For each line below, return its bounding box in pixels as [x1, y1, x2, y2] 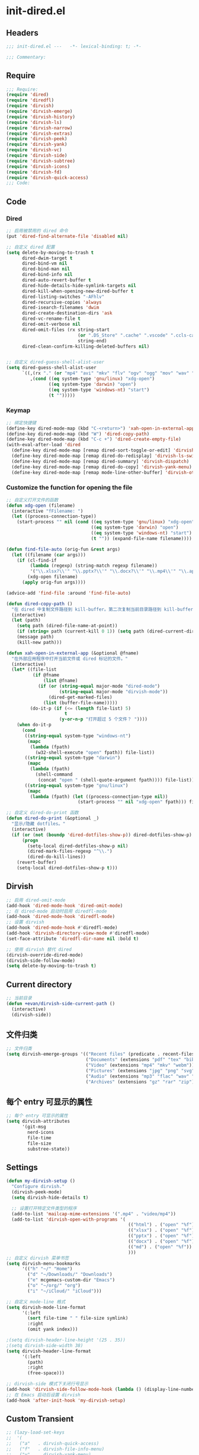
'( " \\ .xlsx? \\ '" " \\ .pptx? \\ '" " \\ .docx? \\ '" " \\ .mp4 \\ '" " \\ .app [30, 568, 197, 574]
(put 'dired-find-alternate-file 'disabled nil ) [6, 233, 129, 239]
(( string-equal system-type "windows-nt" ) [24, 733, 131, 739]
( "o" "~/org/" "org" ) [27, 1283, 81, 1289]
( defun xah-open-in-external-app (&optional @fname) [6, 650, 139, 656]
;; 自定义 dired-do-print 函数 [6, 810, 79, 816]
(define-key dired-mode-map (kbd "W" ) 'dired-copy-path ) [6, 431, 150, 437]
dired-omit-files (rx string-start [21, 326, 110, 333]
